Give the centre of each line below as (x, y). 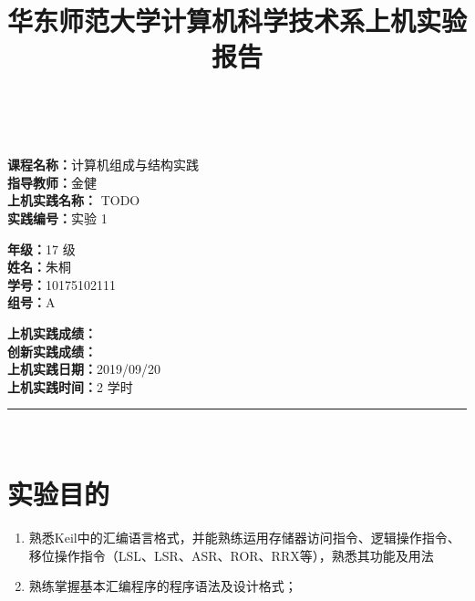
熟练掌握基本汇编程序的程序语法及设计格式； (163, 586)
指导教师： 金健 (52, 182)
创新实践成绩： (52, 351)
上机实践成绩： (52, 332)
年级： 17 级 (41, 249)
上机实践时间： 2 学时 (70, 386)
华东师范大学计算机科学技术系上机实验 (237, 21)
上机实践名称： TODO (74, 200)
